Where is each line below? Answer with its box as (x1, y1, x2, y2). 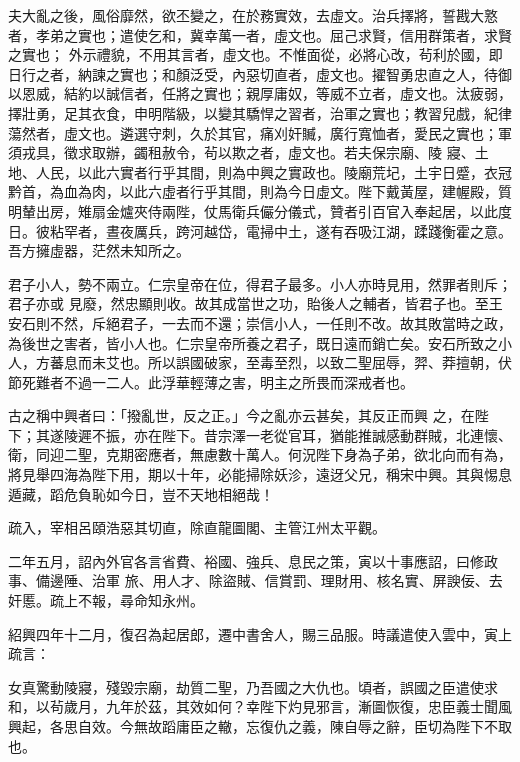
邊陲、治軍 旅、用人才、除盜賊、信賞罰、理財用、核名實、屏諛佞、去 (49, 570, 503, 591)
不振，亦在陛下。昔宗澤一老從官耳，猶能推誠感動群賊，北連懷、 (91, 424, 512, 445)
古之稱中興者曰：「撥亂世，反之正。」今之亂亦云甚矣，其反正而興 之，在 (8, 405, 475, 426)
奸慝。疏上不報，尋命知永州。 (8, 590, 204, 611)
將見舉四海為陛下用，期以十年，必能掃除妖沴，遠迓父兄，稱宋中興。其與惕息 (8, 464, 512, 485)
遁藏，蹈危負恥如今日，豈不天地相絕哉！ (8, 483, 274, 504)
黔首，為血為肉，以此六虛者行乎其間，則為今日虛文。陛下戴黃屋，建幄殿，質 (8, 181, 512, 202)
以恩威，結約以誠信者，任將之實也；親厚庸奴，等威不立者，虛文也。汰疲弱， (8, 83, 512, 104)
